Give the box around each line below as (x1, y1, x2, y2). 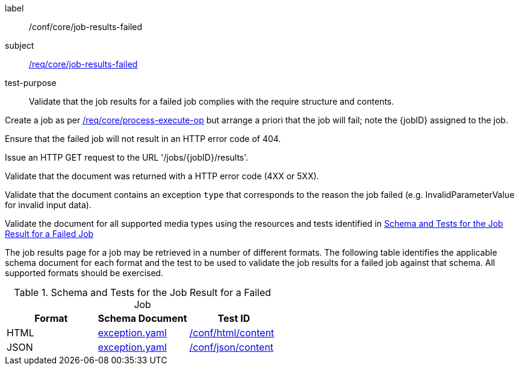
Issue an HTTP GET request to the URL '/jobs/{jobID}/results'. (5, 152, 249, 162)
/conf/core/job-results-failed (29, 22, 143, 32)
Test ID (217, 312, 250, 324)
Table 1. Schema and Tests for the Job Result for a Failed (14, 286, 272, 298)
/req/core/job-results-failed (29, 59, 138, 69)
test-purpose (5, 78, 57, 88)
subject (5, 40, 34, 51)
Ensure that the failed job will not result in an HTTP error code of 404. (5, 134, 281, 144)
